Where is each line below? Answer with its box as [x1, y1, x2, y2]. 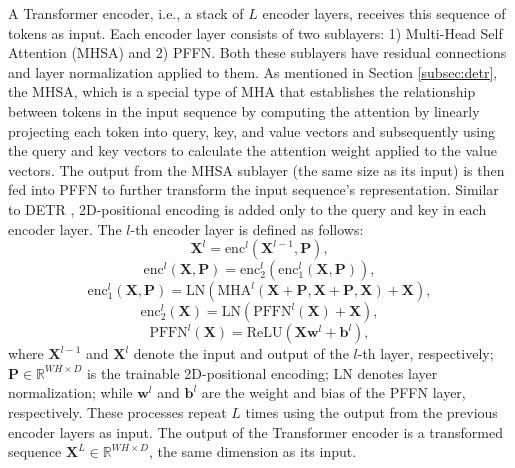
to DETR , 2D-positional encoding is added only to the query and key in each [8, 198, 487, 219]
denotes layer [357, 362, 438, 383]
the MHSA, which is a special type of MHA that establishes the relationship [8, 81, 476, 102]
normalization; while [8, 382, 133, 403]
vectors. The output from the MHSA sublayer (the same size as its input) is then [8, 159, 505, 180]
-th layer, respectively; [357, 343, 494, 364]
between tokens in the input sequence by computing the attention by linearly [8, 100, 480, 121]
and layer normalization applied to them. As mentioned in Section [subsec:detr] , [8, 61, 498, 82]
